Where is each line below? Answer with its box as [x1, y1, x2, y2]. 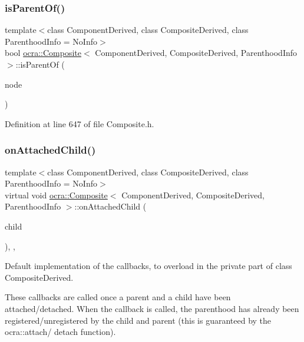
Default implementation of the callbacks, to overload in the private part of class [5, 260, 292, 272]
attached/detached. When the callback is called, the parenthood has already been [5, 302, 299, 314]
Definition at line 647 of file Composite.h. [5, 117, 154, 130]
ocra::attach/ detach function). [5, 326, 116, 338]
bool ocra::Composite [5, 47, 82, 59]
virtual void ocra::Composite [5, 188, 108, 201]
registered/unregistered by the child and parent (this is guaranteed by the [5, 314, 272, 326]
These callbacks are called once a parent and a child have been [5, 291, 231, 303]
